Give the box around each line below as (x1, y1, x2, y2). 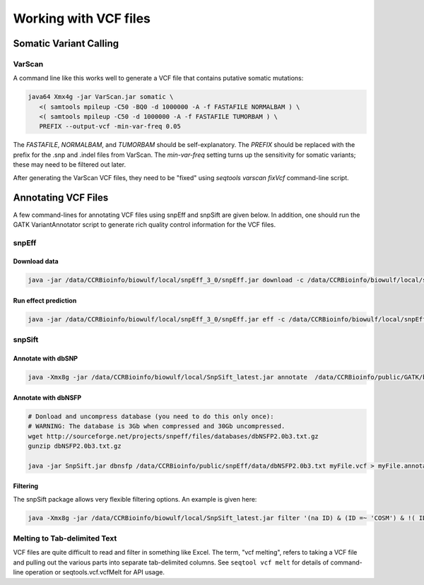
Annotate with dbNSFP (13, 393, 82, 402)
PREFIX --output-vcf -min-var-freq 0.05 (39, 122, 182, 131)
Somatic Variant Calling (13, 37, 119, 49)
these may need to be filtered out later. (13, 160, 126, 169)
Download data (13, 257, 59, 266)
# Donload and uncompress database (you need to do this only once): (28, 412, 274, 420)
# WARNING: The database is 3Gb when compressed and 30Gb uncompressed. (28, 422, 285, 430)
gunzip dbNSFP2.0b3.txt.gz (28, 442, 122, 450)
